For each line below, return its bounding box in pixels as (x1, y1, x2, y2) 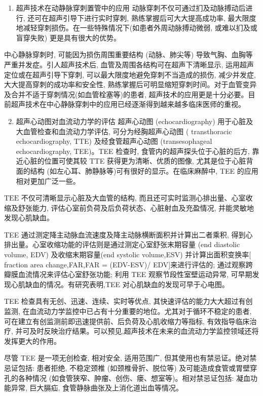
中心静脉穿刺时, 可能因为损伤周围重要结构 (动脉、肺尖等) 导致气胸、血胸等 (4, 49, 253, 60)
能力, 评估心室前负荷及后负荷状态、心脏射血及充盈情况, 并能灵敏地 (32, 202, 254, 213)
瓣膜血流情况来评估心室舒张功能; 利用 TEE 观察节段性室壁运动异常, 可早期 (4, 269, 252, 280)
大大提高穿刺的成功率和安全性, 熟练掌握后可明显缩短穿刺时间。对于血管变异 (4, 79, 257, 90)
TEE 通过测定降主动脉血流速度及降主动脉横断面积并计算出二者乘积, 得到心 (4, 229, 253, 240)
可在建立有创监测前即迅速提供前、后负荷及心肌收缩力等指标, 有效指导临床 (4, 315, 250, 326)
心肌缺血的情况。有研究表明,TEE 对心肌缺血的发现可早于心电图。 (11, 279, 229, 289)
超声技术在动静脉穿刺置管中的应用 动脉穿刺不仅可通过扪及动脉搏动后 (16, 3, 246, 13)
